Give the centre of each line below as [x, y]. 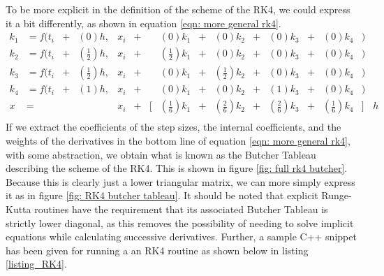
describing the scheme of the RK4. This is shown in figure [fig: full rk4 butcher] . [177, 168]
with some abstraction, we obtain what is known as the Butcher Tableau [161, 154]
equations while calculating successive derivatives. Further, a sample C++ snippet [181, 237]
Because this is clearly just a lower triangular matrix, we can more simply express [180, 181]
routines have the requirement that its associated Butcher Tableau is [181, 209]
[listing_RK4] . [36, 264]
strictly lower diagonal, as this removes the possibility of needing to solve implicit [180, 223]
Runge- [337, 195]
